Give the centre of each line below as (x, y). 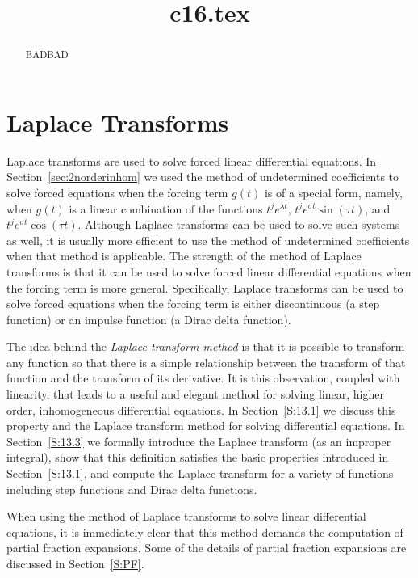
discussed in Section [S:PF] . (75, 564)
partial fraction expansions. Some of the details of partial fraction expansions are (207, 548)
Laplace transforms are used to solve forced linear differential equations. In (192, 160)
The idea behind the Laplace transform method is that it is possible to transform (206, 346)
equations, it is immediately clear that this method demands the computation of (205, 532)
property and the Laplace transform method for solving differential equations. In (206, 426)
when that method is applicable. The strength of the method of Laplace (184, 256)
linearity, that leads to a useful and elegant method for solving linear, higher (195, 394)
